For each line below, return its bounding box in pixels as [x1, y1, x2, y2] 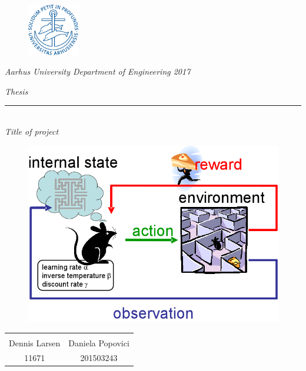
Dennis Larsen [9, 337, 61, 349]
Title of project [5, 125, 59, 137]
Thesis [5, 85, 28, 97]
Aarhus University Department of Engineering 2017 [5, 65, 191, 78]
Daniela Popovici [68, 337, 129, 349]
